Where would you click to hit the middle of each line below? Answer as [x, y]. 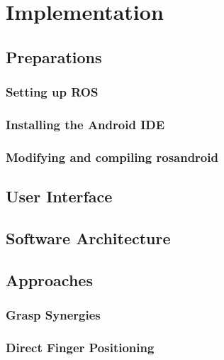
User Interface [59, 196]
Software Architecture [88, 238]
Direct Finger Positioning [80, 347]
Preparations [54, 56]
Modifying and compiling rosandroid [112, 157]
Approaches [49, 279]
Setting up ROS [52, 92]
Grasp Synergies [53, 314]
